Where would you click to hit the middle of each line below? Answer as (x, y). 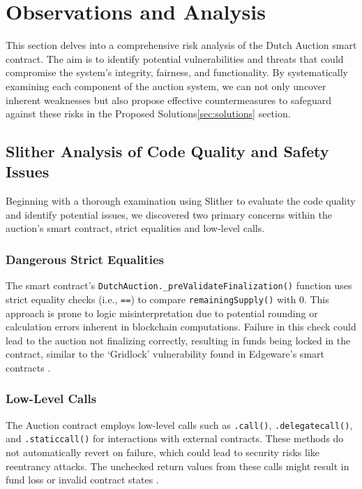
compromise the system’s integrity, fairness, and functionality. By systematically (177, 72)
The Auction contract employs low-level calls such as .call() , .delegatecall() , (179, 424)
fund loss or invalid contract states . (82, 480)
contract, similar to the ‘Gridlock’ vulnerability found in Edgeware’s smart (165, 354)
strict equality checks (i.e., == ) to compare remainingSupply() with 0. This (167, 299)
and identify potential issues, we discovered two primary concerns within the (169, 214)
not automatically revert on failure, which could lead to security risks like (163, 452)
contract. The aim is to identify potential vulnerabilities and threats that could (175, 58)
